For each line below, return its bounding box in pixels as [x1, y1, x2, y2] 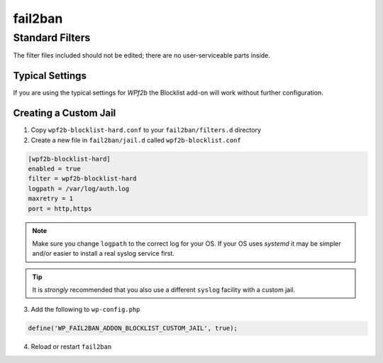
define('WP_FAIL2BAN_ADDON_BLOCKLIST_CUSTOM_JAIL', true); [28, 324, 238, 332]
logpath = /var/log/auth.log [28, 185, 130, 193]
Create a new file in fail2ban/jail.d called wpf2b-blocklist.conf [30, 136, 241, 144]
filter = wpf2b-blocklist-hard [28, 175, 138, 183]
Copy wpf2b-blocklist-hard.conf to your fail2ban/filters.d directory [30, 126, 262, 134]
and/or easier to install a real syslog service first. [32, 249, 175, 258]
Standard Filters [13, 31, 91, 44]
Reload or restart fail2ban [30, 342, 112, 351]
